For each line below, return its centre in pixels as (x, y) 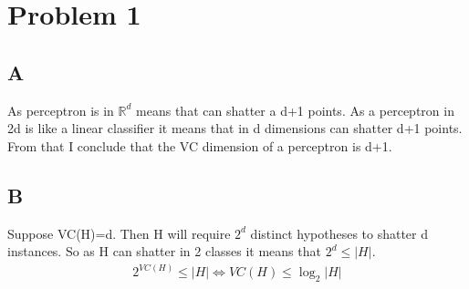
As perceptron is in (61, 110)
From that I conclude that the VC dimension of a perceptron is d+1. (200, 145)
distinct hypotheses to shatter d (339, 233)
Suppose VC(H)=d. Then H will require (119, 233)
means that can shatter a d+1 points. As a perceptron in (295, 110)
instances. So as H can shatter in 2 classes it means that (164, 251)
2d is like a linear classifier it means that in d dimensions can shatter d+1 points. (235, 128)
